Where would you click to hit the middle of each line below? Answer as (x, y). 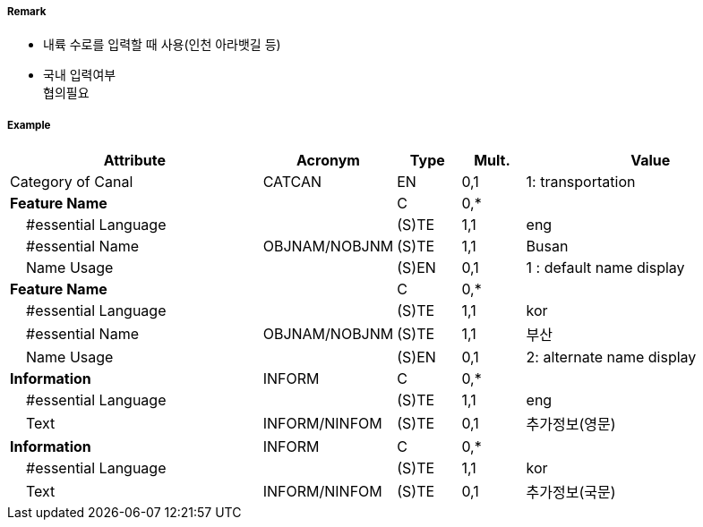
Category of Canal (72, 182)
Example (29, 125)
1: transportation (581, 182)
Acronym (328, 161)
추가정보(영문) (571, 425)
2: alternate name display (611, 357)
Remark (27, 12)
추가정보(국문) (571, 493)
